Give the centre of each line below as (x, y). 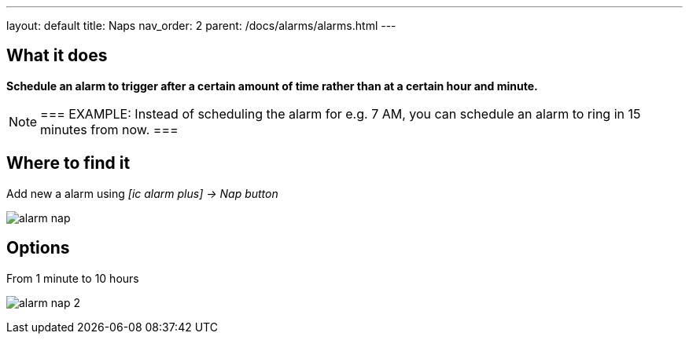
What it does (57, 56)
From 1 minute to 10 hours (73, 278)
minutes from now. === (109, 129)
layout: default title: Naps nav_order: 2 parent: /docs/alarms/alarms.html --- (201, 26)
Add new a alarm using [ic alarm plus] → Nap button (142, 193)
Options (38, 248)
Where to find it (68, 163)
